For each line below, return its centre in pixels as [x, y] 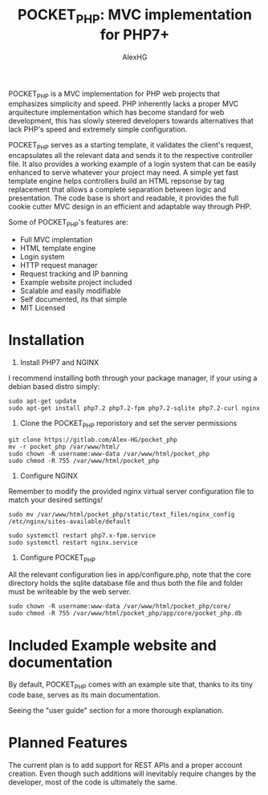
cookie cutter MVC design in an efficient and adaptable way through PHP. [130, 207]
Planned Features [68, 743]
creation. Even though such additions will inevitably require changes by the [132, 774]
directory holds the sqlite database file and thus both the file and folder [126, 583]
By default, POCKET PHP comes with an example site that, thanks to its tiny [131, 685]
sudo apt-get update [43, 401]
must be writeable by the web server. [70, 592]
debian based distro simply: [54, 386]
